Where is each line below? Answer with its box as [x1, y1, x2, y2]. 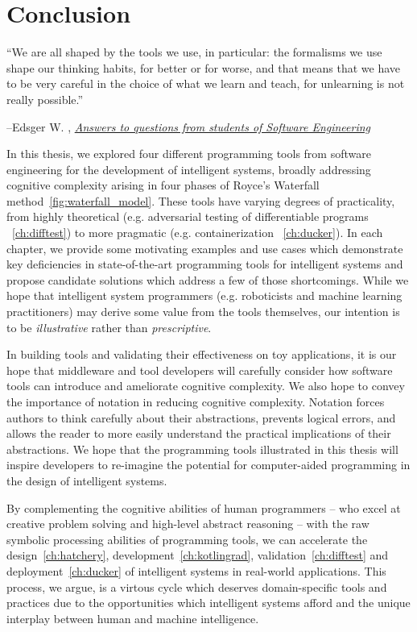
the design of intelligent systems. [6, 472, 167, 489]
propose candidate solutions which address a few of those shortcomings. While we [6, 271, 409, 288]
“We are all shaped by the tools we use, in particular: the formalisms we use [6, 44, 382, 60]
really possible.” [6, 90, 84, 107]
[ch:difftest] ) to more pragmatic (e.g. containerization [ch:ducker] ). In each [12, 224, 383, 241]
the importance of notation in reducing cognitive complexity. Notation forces [6, 393, 385, 410]
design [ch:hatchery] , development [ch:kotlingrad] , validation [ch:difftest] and [6, 547, 389, 563]
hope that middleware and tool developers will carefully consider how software [6, 361, 393, 378]
